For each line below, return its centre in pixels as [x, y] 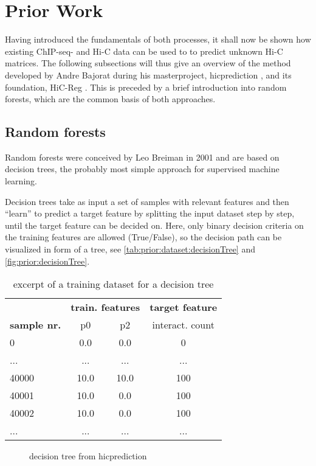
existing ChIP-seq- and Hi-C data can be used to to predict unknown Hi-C [144, 51]
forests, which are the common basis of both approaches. [110, 99]
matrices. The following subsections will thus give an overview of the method [148, 63]
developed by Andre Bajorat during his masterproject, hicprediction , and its [148, 75]
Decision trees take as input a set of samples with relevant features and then [147, 201]
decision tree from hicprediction [88, 456]
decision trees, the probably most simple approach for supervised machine [142, 169]
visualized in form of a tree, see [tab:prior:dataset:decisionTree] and [130, 249]
